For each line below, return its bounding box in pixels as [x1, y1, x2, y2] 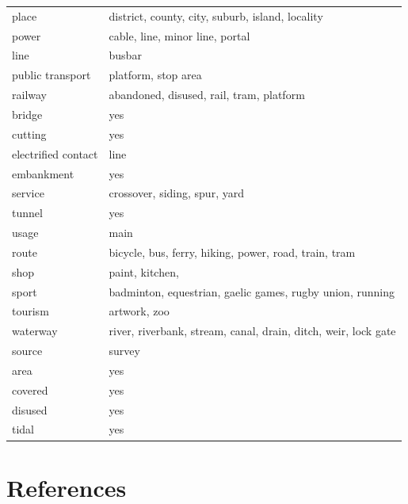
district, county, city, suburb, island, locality [109, 7, 323, 24]
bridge [12, 105, 43, 122]
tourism [12, 303, 49, 319]
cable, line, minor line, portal [109, 27, 250, 44]
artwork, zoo [109, 303, 170, 319]
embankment [12, 165, 74, 181]
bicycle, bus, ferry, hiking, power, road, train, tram [109, 243, 356, 260]
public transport [12, 67, 91, 83]
